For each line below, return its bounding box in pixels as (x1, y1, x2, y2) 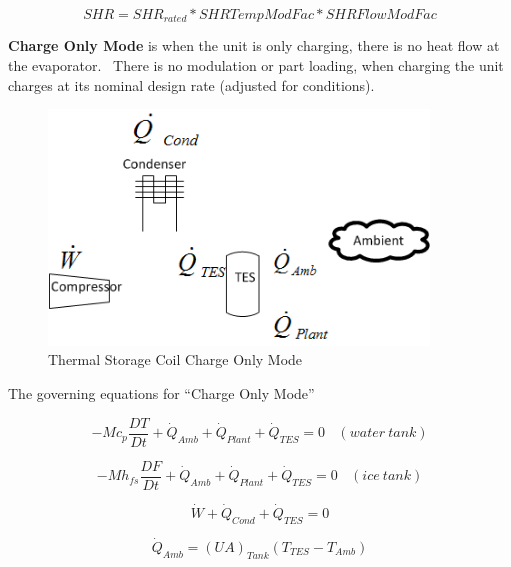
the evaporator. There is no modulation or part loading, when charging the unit (8, 55, 504, 76)
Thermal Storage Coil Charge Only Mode (48, 349, 303, 370)
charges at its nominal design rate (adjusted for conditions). (8, 74, 375, 95)
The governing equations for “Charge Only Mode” (8, 382, 315, 403)
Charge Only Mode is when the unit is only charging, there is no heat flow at (8, 35, 500, 56)
